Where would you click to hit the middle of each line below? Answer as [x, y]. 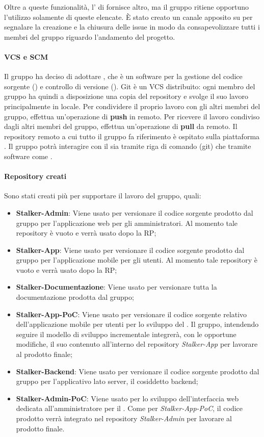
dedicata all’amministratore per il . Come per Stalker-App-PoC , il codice [129, 408]
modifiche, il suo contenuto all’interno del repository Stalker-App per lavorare [137, 344]
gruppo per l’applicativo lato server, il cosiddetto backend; [107, 381]
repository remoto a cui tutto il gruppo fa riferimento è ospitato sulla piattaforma [132, 136]
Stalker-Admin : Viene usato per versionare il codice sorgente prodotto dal [135, 212]
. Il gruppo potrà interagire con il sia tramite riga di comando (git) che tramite [128, 146]
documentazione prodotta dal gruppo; [75, 297]
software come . [28, 156]
